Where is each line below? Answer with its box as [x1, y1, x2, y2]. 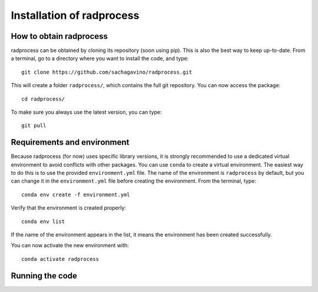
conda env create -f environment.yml [21, 191, 131, 198]
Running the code [11, 271, 78, 281]
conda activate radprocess [21, 255, 100, 262]
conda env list [21, 218, 65, 225]
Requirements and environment [11, 137, 130, 147]
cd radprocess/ [21, 95, 65, 102]
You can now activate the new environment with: [11, 242, 129, 249]
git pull [21, 122, 47, 129]
